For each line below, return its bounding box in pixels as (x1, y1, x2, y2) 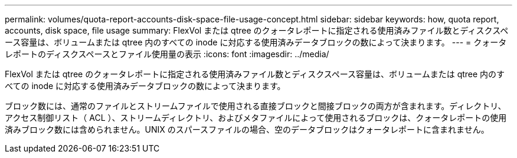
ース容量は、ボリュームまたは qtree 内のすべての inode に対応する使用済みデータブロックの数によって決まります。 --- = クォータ (5, 37, 507, 47)
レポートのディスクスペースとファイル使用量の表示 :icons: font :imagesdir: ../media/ (5, 49, 329, 59)
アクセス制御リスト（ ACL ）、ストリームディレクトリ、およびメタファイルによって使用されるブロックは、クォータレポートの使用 (5, 113, 507, 123)
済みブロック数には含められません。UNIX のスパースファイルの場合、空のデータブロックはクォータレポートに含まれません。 (5, 124, 489, 134)
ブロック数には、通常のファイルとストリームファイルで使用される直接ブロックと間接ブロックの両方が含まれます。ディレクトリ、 (5, 101, 506, 111)
